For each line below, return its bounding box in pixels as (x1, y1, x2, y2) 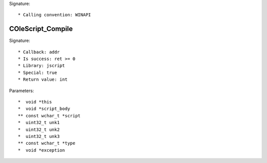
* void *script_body (18, 106, 70, 112)
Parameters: (9, 88, 34, 94)
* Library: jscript (18, 63, 65, 68)
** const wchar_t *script (18, 113, 81, 118)
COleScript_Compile (9, 25, 73, 33)
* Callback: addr (18, 49, 60, 55)
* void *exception (18, 147, 65, 153)
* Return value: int (18, 77, 68, 82)
